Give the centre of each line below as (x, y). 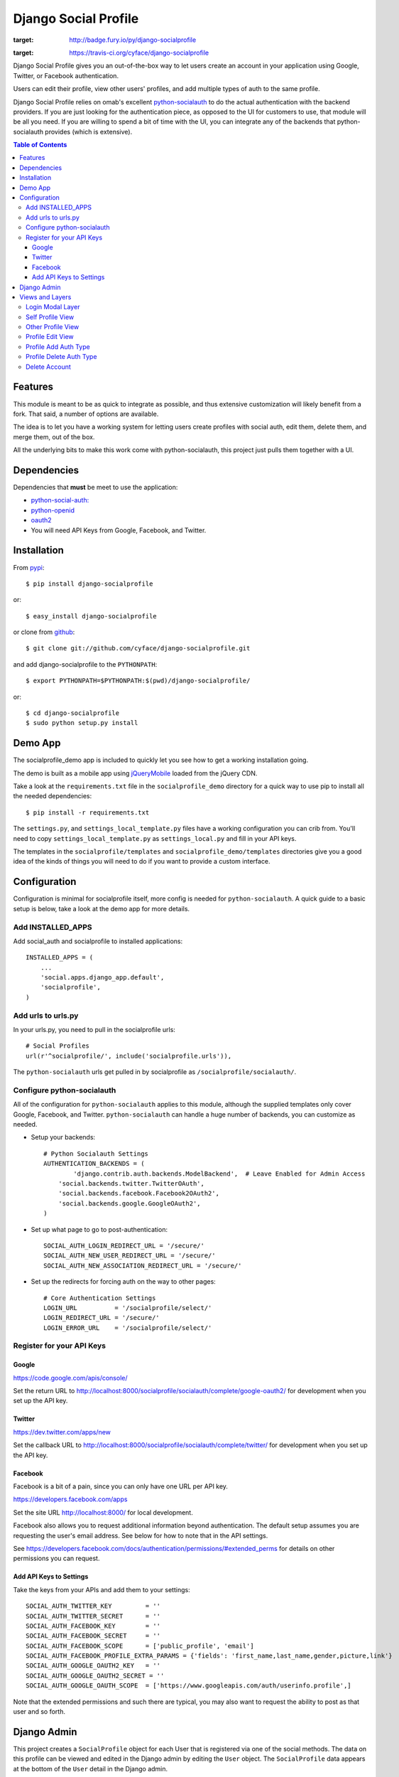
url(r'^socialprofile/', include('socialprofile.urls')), (129, 1056)
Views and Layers (45, 297)
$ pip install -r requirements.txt (88, 812)
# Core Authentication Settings (100, 1298)
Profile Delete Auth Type (61, 357)
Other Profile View (53, 327)
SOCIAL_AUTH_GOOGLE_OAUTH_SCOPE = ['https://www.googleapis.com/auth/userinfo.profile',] (188, 1686)
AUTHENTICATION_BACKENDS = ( (94, 1164)
